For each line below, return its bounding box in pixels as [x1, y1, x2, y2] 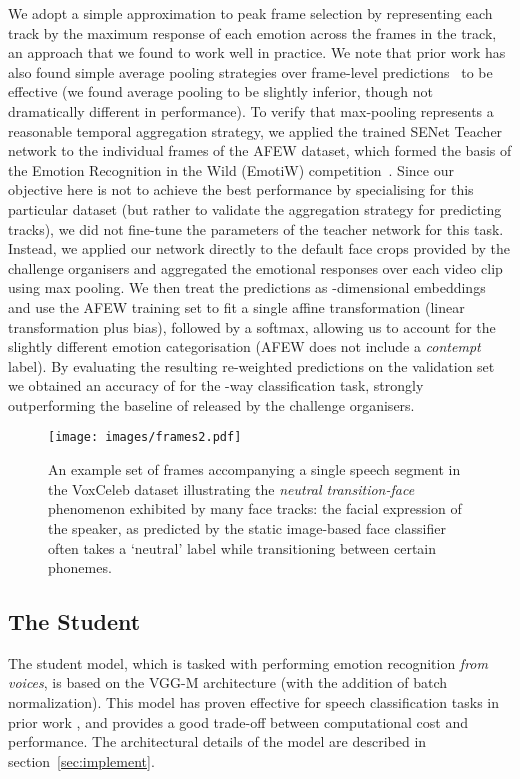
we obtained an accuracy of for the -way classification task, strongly [8, 375, 424, 396]
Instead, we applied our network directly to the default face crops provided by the [8, 238, 511, 259]
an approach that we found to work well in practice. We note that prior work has [8, 42, 506, 63]
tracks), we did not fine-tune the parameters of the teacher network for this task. [8, 218, 504, 239]
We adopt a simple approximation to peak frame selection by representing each [8, 3, 493, 23]
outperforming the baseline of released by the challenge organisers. [8, 394, 415, 415]
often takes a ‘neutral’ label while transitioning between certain [48, 537, 437, 558]
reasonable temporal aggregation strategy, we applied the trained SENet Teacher [8, 120, 503, 141]
